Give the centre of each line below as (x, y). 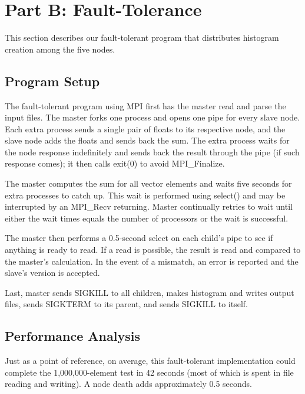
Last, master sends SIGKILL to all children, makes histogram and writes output (150, 292)
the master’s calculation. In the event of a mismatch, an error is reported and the (152, 261)
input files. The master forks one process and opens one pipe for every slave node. (152, 117)
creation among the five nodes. (60, 49)
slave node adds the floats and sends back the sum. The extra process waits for (147, 140)
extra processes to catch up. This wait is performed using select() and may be (145, 195)
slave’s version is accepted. (52, 273)
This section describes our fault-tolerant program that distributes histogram (142, 38)
